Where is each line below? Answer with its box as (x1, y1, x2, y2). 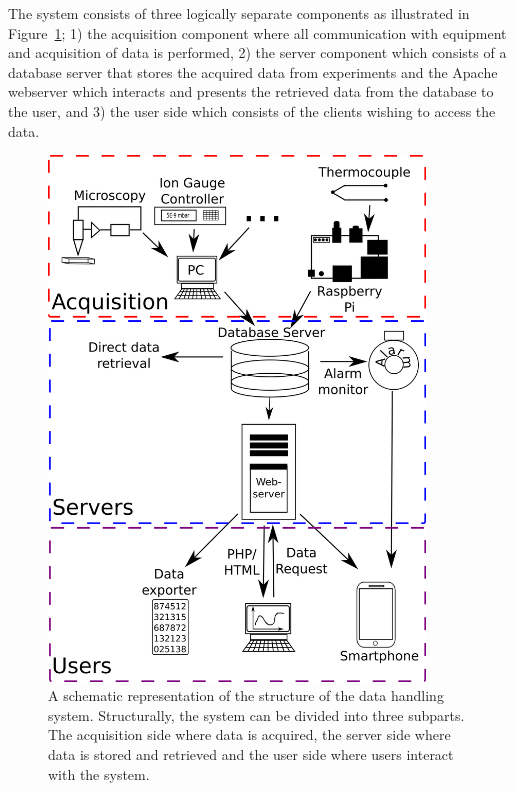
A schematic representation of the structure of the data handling (48, 685, 444, 706)
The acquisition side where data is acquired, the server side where (48, 724, 451, 745)
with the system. (48, 763, 150, 784)
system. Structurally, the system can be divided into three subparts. (48, 704, 465, 725)
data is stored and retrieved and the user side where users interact (48, 744, 454, 765)
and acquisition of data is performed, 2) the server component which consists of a (8, 42, 507, 63)
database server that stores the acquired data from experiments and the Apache (8, 61, 498, 82)
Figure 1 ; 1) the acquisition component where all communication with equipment (8, 22, 507, 43)
